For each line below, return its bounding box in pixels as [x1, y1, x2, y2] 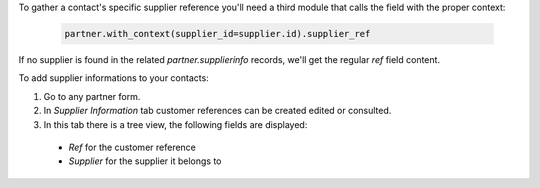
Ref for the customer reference [68, 141, 197, 153]
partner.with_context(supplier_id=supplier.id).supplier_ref [64, 28, 371, 39]
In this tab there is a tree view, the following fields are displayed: [43, 118, 308, 130]
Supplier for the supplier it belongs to [68, 155, 222, 167]
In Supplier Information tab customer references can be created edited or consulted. [43, 105, 392, 117]
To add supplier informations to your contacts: [18, 72, 209, 84]
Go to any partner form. [43, 90, 141, 102]
